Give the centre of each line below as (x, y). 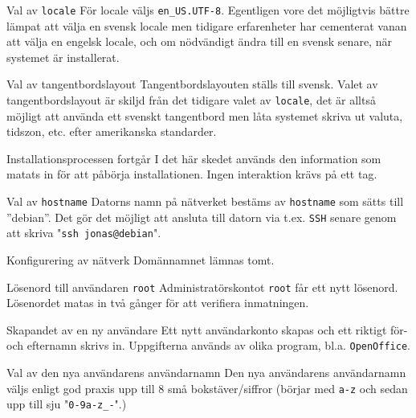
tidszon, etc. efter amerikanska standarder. (112, 131)
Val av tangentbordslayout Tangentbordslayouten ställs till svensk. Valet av (192, 84)
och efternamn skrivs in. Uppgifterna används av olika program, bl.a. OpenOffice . (208, 345)
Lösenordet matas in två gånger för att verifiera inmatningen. (158, 303)
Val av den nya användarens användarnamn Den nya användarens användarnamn (206, 373)
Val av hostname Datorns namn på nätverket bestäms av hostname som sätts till (205, 201)
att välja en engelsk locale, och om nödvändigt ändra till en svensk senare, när (199, 41)
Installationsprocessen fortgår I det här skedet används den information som (194, 158)
